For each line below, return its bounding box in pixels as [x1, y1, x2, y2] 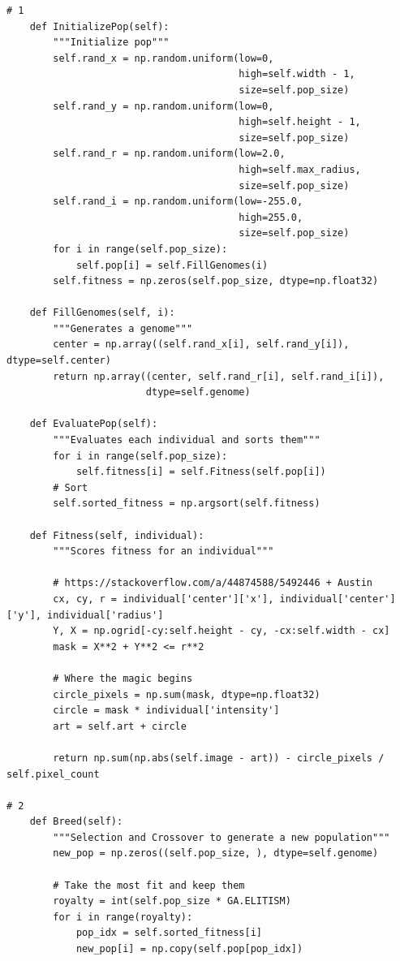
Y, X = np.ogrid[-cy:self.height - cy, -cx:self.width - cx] [53, 625, 390, 637]
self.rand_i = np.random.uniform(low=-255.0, [53, 196, 303, 208]
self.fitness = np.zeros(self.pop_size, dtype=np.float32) [53, 275, 379, 287]
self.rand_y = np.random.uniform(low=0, [53, 100, 274, 112]
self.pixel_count [6, 768, 100, 780]
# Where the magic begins [53, 672, 193, 684]
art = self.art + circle [53, 720, 187, 732]
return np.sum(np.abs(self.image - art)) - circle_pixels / [53, 752, 385, 764]
